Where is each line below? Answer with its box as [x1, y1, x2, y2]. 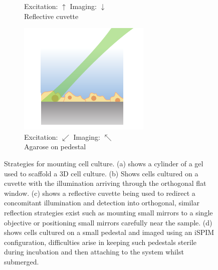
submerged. [4, 256, 39, 266]
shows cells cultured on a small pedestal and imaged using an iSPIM [4, 227, 214, 237]
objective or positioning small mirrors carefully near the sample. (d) [4, 217, 212, 227]
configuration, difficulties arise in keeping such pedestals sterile [4, 236, 197, 247]
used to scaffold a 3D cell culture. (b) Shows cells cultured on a [4, 168, 198, 178]
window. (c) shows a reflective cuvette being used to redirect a [4, 187, 195, 198]
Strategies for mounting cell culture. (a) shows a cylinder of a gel [4, 158, 203, 168]
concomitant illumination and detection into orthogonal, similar [4, 197, 199, 208]
